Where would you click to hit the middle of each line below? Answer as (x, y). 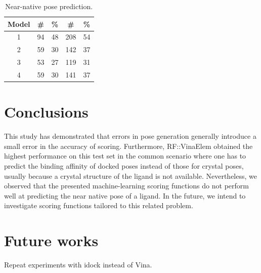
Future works (51, 240)
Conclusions (46, 112)
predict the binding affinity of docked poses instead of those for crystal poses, (124, 165)
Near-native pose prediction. (49, 6)
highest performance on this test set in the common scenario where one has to (125, 156)
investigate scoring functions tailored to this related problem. (99, 205)
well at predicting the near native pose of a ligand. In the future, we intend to (125, 195)
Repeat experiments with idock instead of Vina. (78, 265)
